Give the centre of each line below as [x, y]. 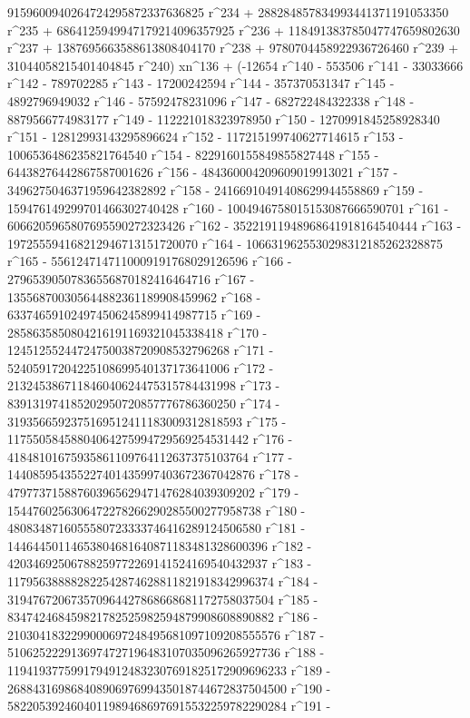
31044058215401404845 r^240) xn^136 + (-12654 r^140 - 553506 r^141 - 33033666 [235, 65]
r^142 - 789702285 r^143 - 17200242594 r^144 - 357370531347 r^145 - [201, 83]
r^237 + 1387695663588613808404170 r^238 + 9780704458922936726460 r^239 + [233, 48]
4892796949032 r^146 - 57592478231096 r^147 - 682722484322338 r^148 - [211, 100]
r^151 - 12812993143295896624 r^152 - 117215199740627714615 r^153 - [206, 137]
